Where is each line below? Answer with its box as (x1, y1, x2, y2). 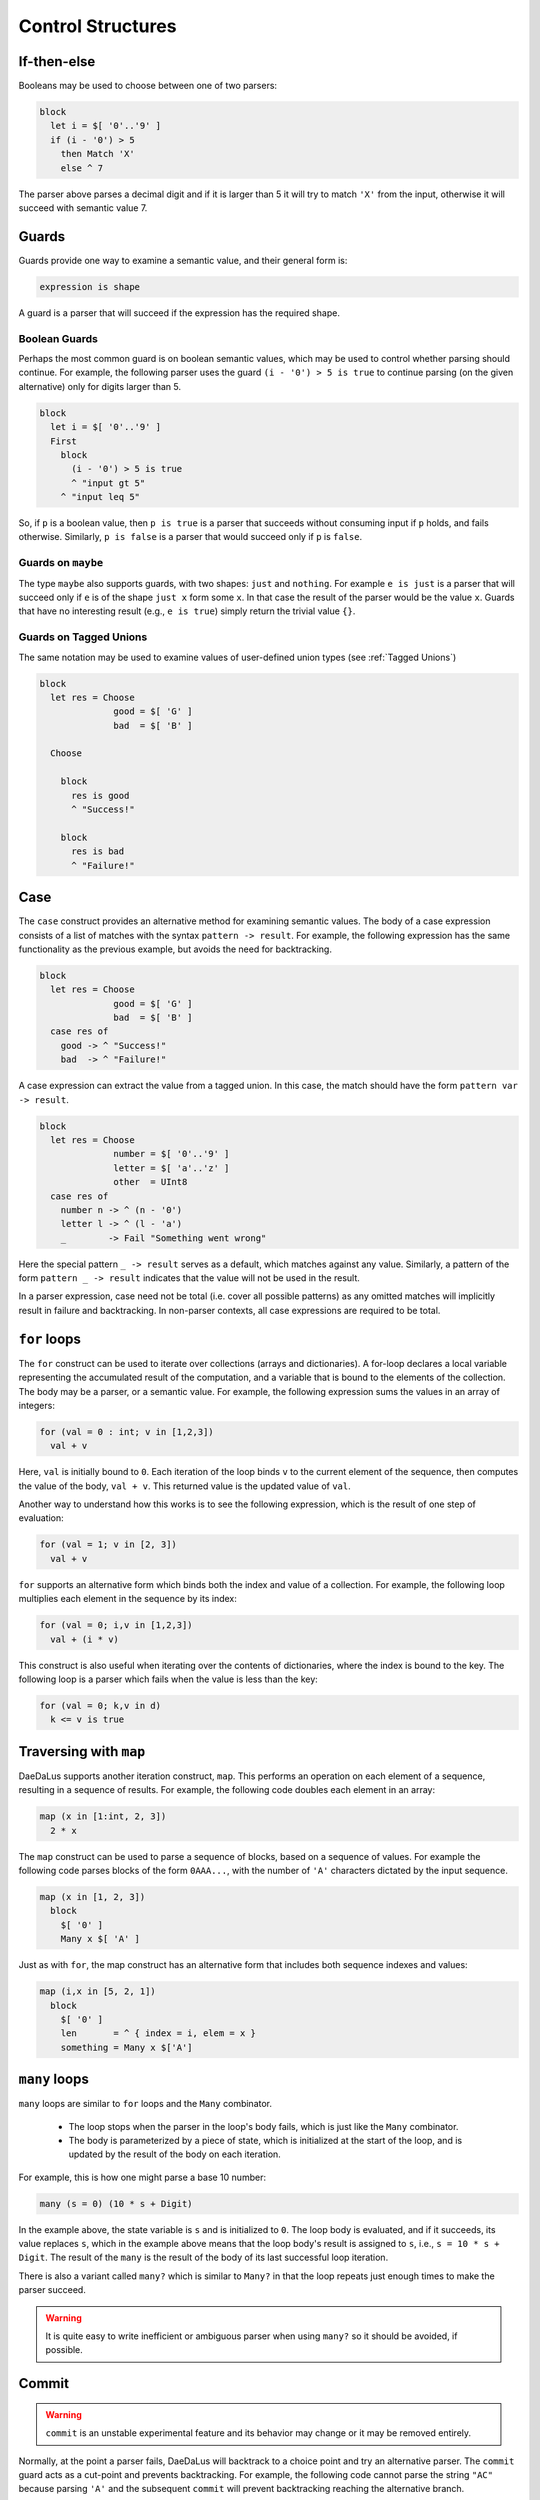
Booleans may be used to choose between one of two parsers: (18, 80, 278, 92)
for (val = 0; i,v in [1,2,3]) (39, 1620, 194, 1631)
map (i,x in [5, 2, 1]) (39, 1986, 157, 1997)
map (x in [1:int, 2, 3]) (39, 1811, 167, 1822)
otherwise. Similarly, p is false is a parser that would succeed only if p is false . (18, 531, 363, 543)
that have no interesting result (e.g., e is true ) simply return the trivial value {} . (18, 605, 356, 617)
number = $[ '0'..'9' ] (113, 1148, 230, 1160)
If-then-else (18, 53, 96, 70)
